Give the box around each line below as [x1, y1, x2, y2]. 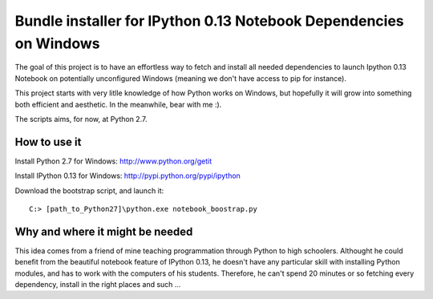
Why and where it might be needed [14, 224, 193, 238]
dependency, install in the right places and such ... [14, 280, 181, 289]
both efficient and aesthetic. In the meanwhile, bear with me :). [14, 99, 222, 109]
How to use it [14, 135, 82, 148]
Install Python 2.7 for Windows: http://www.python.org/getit [14, 156, 212, 166]
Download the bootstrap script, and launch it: [14, 185, 164, 196]
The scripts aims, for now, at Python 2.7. [14, 114, 148, 123]
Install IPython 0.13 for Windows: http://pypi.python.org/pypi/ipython [14, 171, 241, 180]
